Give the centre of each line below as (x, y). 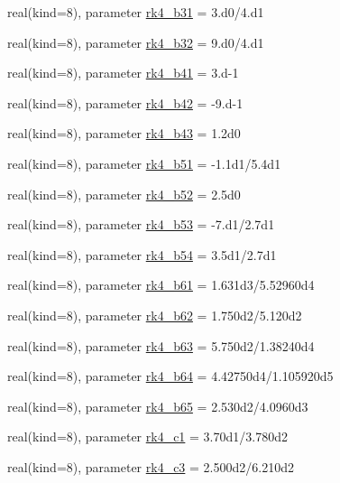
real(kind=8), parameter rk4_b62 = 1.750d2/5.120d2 (155, 315)
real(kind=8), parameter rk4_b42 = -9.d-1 (125, 102)
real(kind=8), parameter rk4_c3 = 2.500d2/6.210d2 (151, 466)
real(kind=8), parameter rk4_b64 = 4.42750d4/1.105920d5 (170, 376)
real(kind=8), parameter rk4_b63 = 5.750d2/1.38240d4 (161, 345)
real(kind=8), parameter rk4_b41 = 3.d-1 (123, 73)
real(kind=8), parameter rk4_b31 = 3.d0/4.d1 (136, 12)
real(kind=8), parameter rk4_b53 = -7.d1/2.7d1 (141, 224)
